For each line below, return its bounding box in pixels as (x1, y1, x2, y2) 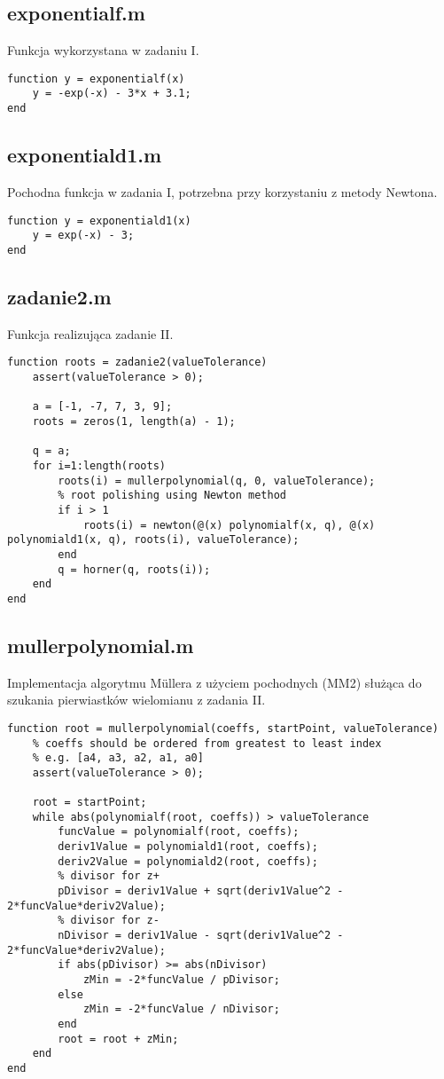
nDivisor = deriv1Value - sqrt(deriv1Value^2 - (58, 929, 344, 942)
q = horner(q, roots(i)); (58, 563, 211, 576)
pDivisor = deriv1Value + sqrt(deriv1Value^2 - (58, 885, 344, 898)
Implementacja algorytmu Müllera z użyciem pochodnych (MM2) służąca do (7, 673, 422, 691)
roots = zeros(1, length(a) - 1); (32, 414, 236, 428)
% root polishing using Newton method (58, 489, 286, 502)
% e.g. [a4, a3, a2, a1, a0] (32, 752, 204, 765)
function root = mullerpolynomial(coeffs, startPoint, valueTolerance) (7, 721, 439, 735)
